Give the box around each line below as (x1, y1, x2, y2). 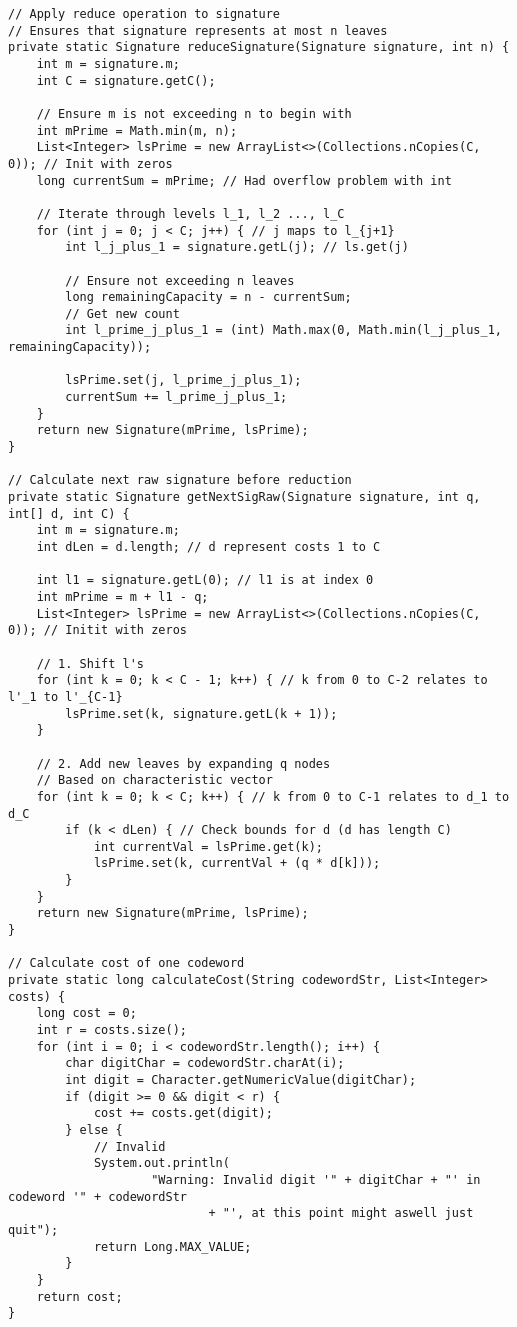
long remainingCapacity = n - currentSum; (65, 290, 352, 305)
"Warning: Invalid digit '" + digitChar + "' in (151, 1172, 481, 1187)
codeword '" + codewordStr (8, 1189, 187, 1204)
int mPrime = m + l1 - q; (36, 589, 209, 604)
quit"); (8, 1222, 59, 1237)
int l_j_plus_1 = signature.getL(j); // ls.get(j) (65, 240, 409, 255)
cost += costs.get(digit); (93, 1106, 273, 1121)
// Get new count (65, 306, 180, 321)
